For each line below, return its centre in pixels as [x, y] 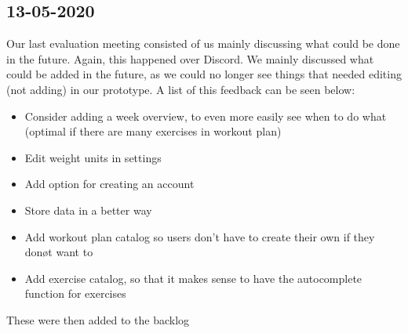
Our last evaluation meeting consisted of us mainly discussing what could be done [203, 43]
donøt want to [59, 252]
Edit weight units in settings [93, 157]
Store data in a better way [88, 210]
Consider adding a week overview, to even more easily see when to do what [206, 116]
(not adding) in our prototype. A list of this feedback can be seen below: [181, 89]
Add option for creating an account [109, 184]
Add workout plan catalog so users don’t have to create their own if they [200, 236]
